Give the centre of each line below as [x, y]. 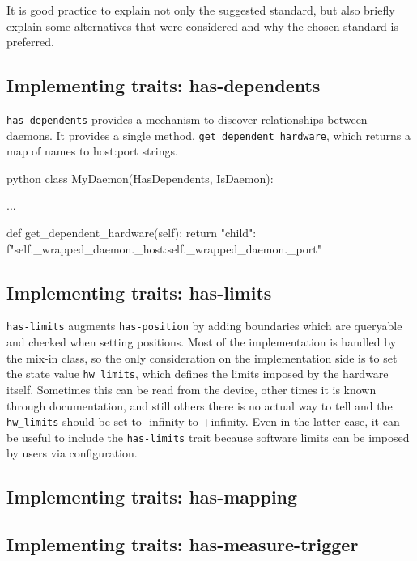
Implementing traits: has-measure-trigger [183, 544]
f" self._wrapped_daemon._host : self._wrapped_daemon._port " [164, 248]
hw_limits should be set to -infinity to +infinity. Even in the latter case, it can [203, 421]
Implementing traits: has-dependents [164, 85]
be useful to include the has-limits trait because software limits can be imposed [208, 437]
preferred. [30, 42]
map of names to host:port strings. [92, 151]
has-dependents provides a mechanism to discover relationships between [187, 119]
